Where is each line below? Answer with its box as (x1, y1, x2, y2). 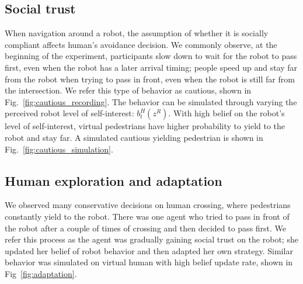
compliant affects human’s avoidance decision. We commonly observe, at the (5, 38, 277, 50)
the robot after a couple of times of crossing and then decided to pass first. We (5, 221, 287, 234)
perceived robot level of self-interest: (5, 107, 134, 119)
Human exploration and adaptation (5, 171, 222, 189)
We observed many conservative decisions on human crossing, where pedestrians (5, 199, 291, 211)
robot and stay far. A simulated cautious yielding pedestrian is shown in (5, 131, 263, 143)
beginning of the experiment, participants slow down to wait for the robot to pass (5, 50, 297, 62)
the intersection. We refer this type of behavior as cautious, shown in (5, 84, 252, 96)
